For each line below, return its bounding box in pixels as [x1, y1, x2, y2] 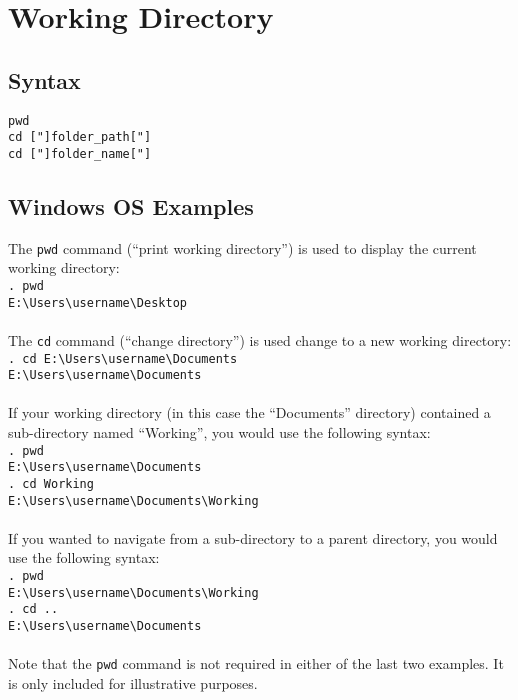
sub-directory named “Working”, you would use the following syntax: [8, 422, 431, 443]
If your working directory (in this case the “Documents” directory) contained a [8, 402, 491, 423]
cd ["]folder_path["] [8, 130, 152, 145]
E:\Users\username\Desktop [8, 295, 187, 310]
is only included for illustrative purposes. [8, 672, 258, 693]
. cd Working [8, 476, 94, 491]
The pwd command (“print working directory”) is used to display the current [8, 237, 477, 258]
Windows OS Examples [8, 190, 254, 221]
